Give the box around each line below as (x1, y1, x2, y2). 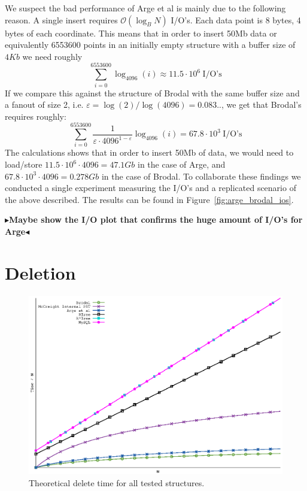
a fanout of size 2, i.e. (5, 98, 84, 111)
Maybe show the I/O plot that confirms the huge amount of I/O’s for (9, 213, 303, 226)
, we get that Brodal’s (221, 98, 302, 111)
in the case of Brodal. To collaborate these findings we (101, 169, 301, 182)
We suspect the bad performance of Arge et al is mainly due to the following (5, 2, 286, 14)
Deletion (5, 260, 76, 284)
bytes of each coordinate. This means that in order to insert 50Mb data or (5, 26, 277, 39)
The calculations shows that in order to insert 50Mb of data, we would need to (5, 146, 294, 159)
